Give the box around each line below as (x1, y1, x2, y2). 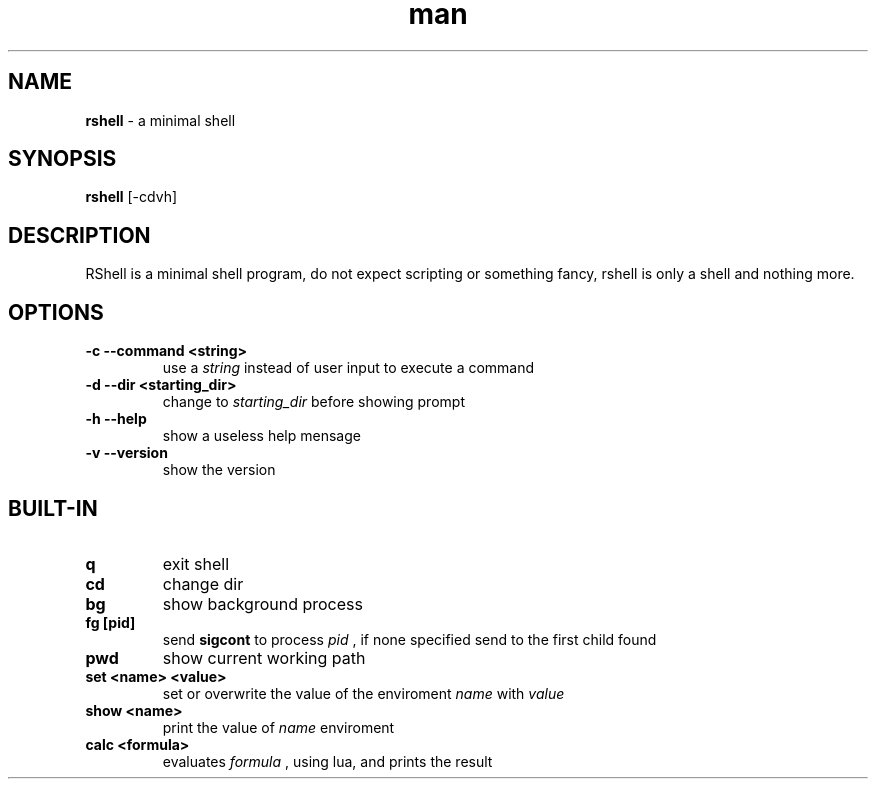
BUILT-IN (8, 495, 98, 521)
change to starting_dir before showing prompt (162, 393, 465, 411)
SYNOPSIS (8, 146, 117, 172)
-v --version (85, 444, 168, 462)
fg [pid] (85, 613, 136, 631)
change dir (162, 573, 244, 594)
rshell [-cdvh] (85, 188, 178, 206)
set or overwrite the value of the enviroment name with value (162, 684, 565, 702)
